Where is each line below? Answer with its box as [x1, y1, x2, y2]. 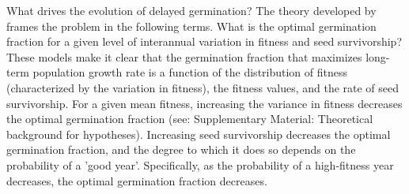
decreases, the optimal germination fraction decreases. [6, 172, 267, 188]
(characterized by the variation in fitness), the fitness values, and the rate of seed [6, 79, 400, 95]
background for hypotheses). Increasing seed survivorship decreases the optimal [6, 125, 391, 142]
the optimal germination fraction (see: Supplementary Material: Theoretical [6, 110, 373, 127]
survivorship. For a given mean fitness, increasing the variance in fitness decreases [6, 95, 403, 111]
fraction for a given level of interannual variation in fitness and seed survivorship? [6, 33, 402, 50]
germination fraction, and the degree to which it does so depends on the [6, 141, 356, 158]
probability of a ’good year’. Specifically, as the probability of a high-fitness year [6, 156, 394, 173]
